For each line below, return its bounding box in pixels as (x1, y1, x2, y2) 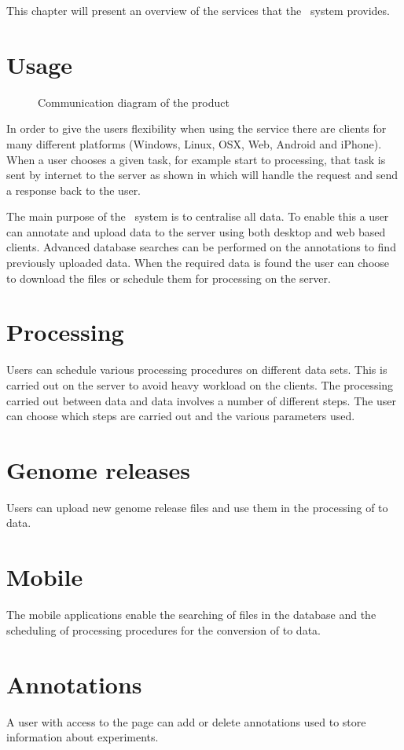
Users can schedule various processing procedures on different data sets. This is (6, 361, 387, 378)
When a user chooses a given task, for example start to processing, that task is (6, 151, 386, 167)
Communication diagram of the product (38, 93, 230, 110)
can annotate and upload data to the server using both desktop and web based (6, 223, 386, 240)
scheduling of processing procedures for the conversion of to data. (6, 621, 321, 638)
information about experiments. (6, 729, 159, 745)
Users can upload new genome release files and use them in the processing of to (6, 499, 388, 515)
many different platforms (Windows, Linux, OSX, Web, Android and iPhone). (6, 135, 382, 152)
